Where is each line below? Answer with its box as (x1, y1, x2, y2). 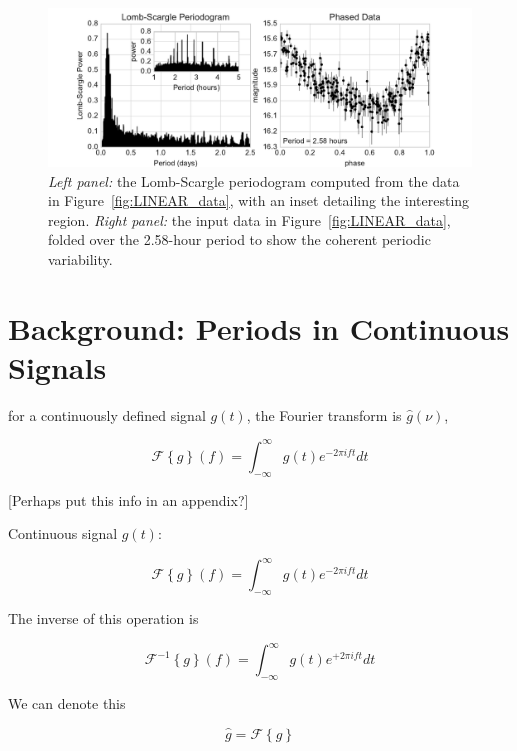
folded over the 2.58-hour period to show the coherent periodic (48, 229, 431, 250)
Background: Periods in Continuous (8, 307, 510, 348)
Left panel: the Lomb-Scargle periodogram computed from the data (48, 170, 460, 191)
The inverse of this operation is (8, 608, 199, 629)
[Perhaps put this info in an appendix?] (8, 489, 249, 510)
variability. (48, 248, 113, 269)
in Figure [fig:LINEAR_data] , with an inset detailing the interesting (48, 190, 470, 211)
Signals (8, 346, 107, 387)
